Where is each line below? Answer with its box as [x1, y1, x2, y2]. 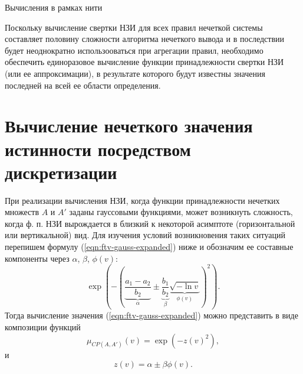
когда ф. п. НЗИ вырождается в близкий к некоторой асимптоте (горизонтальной [5, 217, 295, 229]
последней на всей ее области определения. [5, 79, 161, 91]
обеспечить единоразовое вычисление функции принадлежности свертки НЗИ [5, 56, 284, 68]
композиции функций [5, 320, 81, 333]
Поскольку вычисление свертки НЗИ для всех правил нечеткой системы [5, 21, 263, 33]
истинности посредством [5, 136, 191, 161]
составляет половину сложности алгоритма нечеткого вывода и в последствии [5, 32, 285, 45]
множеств [5, 206, 39, 218]
